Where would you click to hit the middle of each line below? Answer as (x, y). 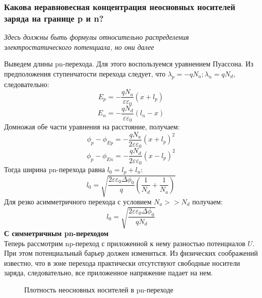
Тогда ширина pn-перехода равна (55, 169)
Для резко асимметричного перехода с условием (78, 201)
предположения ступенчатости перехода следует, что (85, 73)
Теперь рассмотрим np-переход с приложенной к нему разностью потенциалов (125, 243)
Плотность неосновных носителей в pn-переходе (99, 290)
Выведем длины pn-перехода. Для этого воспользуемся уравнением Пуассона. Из (129, 64)
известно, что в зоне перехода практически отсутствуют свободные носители (122, 263)
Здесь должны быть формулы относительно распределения (96, 37)
